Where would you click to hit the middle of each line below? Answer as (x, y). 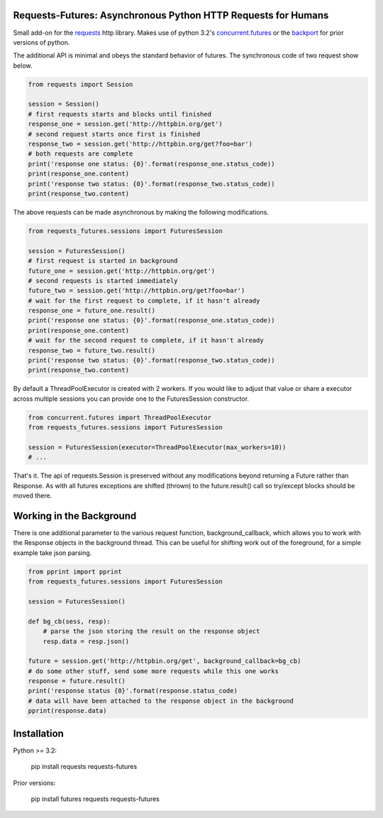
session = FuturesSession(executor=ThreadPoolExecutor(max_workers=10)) (157, 447)
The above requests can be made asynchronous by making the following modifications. (141, 212)
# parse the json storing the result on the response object (151, 631)
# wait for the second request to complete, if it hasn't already (146, 340)
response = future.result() (77, 681)
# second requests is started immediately (103, 280)
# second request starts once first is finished (114, 134)
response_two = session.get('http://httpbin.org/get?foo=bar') (140, 144)
